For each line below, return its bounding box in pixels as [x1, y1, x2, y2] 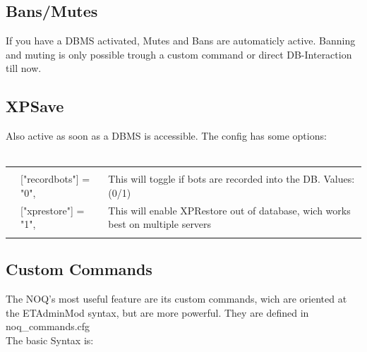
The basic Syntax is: [6, 332, 94, 347]
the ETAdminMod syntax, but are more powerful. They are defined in [6, 305, 309, 320]
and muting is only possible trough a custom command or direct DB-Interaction [6, 47, 352, 61]
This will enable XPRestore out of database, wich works [108, 202, 351, 217]
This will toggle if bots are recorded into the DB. [108, 171, 320, 186]
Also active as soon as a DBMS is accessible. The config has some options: [6, 128, 327, 143]
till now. [6, 61, 42, 75]
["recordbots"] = [20, 171, 90, 186]
